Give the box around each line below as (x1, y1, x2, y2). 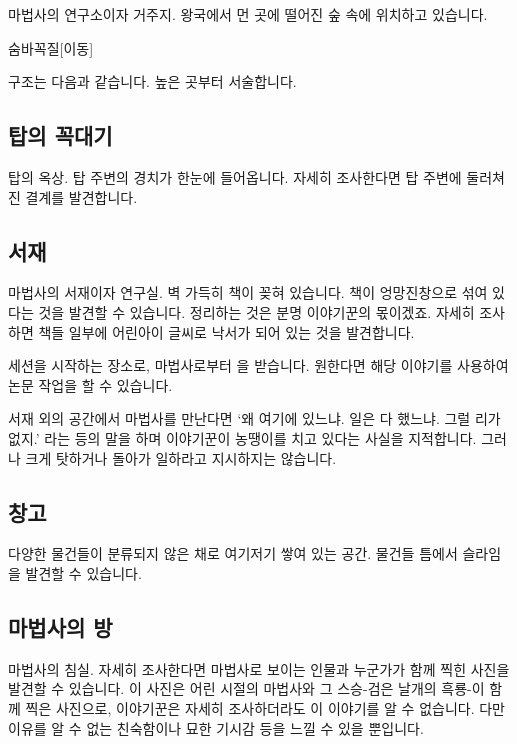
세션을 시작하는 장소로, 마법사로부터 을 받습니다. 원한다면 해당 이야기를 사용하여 (8, 355, 509, 376)
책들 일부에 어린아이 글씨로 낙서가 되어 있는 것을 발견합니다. (38, 321, 415, 342)
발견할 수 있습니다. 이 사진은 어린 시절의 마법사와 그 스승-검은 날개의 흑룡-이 (8, 678, 485, 699)
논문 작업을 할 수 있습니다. (8, 374, 173, 395)
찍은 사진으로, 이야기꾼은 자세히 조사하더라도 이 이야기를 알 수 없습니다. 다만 (25, 697, 505, 718)
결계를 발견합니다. (25, 186, 138, 207)
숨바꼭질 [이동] (8, 37, 94, 58)
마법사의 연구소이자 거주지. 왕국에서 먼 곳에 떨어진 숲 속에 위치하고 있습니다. (8, 4, 488, 24)
